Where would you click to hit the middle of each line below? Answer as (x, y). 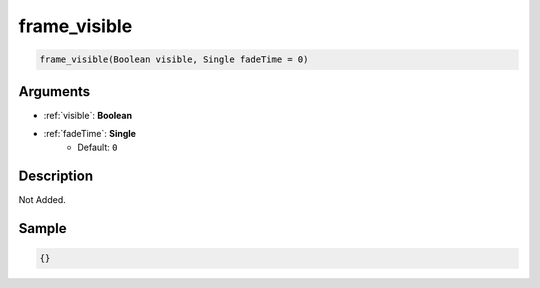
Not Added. (42, 200)
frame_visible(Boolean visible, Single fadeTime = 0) (174, 59)
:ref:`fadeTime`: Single (90, 134)
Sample (42, 228)
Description (56, 176)
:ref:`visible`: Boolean (88, 115)
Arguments (54, 91)
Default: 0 (97, 147)
